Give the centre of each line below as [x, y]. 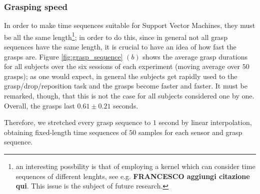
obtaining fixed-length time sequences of [65, 132]
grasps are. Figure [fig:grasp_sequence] [63, 56]
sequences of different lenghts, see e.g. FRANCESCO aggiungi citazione [133, 176]
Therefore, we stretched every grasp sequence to [77, 122]
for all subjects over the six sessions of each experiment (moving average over [122, 66]
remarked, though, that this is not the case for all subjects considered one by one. [129, 96]
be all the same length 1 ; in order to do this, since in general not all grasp [116, 36]
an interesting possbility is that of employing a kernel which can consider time [135, 166]
